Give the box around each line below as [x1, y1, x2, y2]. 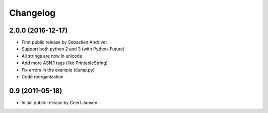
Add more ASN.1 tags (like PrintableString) [21, 60, 108, 66]
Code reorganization [21, 74, 64, 80]
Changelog [9, 7, 56, 18]
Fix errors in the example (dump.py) [21, 67, 95, 73]
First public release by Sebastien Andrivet [21, 39, 107, 45]
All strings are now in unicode [21, 53, 82, 59]
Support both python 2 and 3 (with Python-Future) [21, 46, 125, 52]
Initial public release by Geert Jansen [21, 99, 98, 106]
